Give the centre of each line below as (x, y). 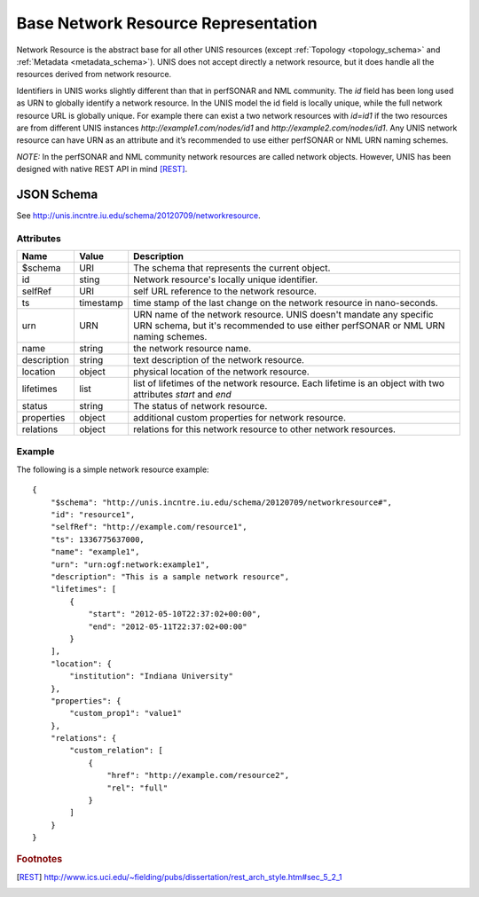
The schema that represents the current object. (232, 268)
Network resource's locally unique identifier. (226, 279)
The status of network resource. (200, 406)
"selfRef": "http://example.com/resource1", (149, 527)
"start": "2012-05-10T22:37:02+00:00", (175, 614)
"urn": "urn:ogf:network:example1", (130, 564)
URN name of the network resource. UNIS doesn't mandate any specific (283, 315)
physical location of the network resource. (221, 372)
